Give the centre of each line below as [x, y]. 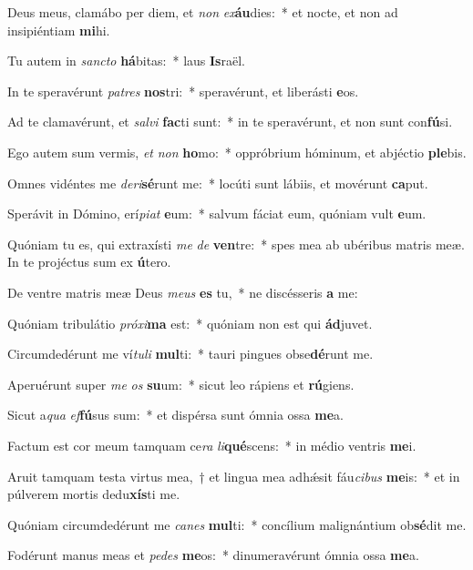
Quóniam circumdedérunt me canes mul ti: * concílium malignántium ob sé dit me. [237, 524]
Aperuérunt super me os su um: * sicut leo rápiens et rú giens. [181, 384]
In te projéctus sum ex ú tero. [89, 262]
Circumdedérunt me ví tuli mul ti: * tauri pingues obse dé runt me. [190, 354]
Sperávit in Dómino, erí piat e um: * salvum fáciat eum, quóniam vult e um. [217, 214]
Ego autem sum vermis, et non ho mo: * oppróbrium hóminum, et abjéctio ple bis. [237, 152]
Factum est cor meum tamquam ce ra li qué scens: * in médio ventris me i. [212, 445]
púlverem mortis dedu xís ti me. [94, 494]
